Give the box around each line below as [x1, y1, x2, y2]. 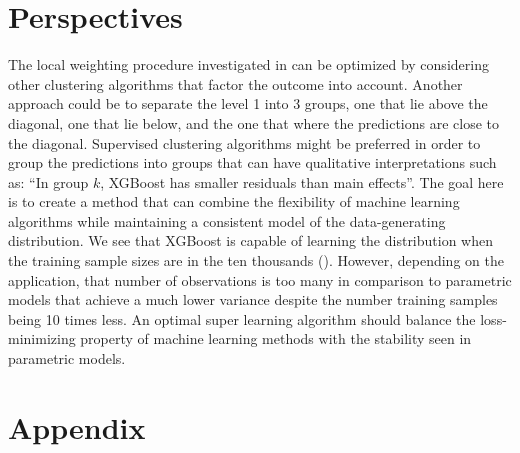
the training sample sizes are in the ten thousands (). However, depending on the [8, 250, 504, 271]
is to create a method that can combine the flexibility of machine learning [8, 191, 460, 212]
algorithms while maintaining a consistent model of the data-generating [8, 210, 446, 231]
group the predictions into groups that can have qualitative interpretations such [8, 152, 497, 173]
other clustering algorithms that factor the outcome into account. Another [8, 73, 463, 94]
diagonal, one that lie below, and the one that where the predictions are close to [8, 112, 500, 133]
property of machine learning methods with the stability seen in [80, 328, 472, 349]
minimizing [8, 328, 76, 349]
